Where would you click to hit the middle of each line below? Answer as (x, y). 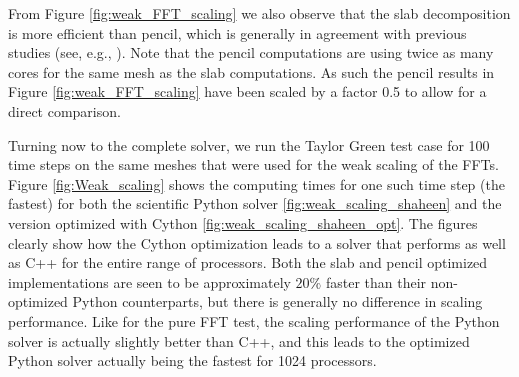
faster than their (376, 281)
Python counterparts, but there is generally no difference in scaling (277, 301)
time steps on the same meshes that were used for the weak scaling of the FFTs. (253, 164)
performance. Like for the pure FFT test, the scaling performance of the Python (254, 320)
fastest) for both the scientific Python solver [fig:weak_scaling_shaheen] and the (255, 203)
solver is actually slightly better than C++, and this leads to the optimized (239, 340)
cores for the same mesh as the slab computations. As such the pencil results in (251, 71)
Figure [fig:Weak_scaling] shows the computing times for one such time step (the (256, 183)
